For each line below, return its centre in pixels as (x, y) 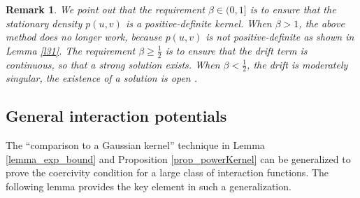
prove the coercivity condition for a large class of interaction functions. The (167, 172)
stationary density (44, 23)
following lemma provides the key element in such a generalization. (149, 186)
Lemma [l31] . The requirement (71, 50)
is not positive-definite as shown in (280, 37)
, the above (322, 23)
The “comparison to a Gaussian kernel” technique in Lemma (135, 145)
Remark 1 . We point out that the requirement (106, 9)
